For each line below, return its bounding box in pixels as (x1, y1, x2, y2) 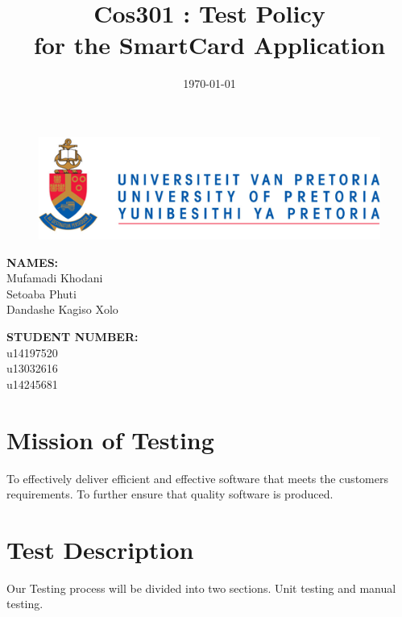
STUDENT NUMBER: (6, 328, 139, 345)
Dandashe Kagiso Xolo (6, 301, 118, 318)
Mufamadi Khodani (6, 269, 103, 286)
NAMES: (6, 253, 59, 270)
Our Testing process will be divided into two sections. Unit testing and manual (6, 579, 396, 596)
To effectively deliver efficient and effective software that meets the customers (6, 469, 388, 486)
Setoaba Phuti (6, 285, 77, 302)
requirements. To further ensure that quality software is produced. (6, 486, 334, 502)
